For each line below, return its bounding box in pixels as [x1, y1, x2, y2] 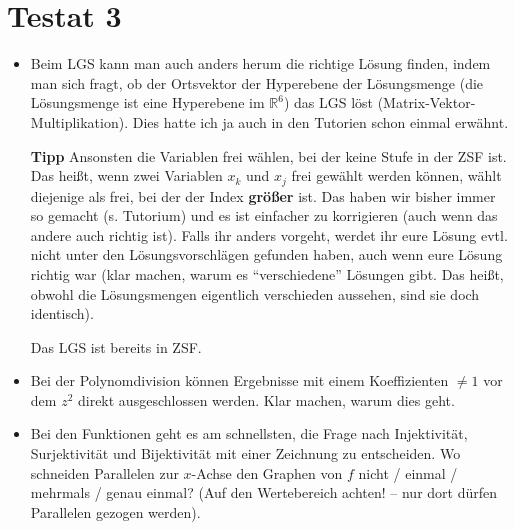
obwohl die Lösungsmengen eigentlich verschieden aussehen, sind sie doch [30, 283, 480, 304]
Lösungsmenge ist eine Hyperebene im [30, 92, 265, 113]
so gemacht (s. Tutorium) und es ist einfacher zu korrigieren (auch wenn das [30, 205, 498, 226]
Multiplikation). [30, 111, 129, 132]
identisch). [30, 303, 94, 324]
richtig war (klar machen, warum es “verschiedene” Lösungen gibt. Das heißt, [30, 263, 504, 284]
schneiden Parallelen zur [30, 462, 179, 483]
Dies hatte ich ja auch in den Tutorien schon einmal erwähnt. [132, 111, 509, 132]
